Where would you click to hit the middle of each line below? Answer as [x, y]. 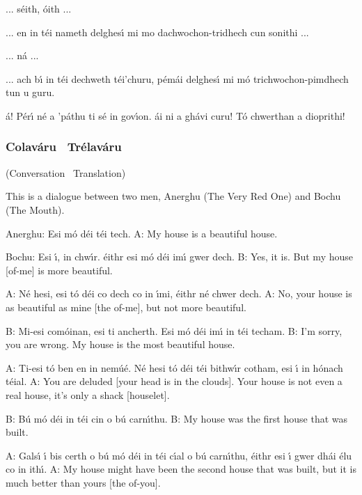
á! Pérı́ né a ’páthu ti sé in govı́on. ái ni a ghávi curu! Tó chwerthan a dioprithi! [175, 115]
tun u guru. [30, 92]
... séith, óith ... [39, 8]
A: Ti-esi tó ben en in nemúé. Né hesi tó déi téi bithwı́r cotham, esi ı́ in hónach [174, 367]
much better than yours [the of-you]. [83, 482]
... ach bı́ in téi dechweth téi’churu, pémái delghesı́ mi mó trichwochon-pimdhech [177, 78]
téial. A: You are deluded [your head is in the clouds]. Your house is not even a [174, 381]
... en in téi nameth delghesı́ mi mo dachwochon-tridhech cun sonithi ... [157, 32]
